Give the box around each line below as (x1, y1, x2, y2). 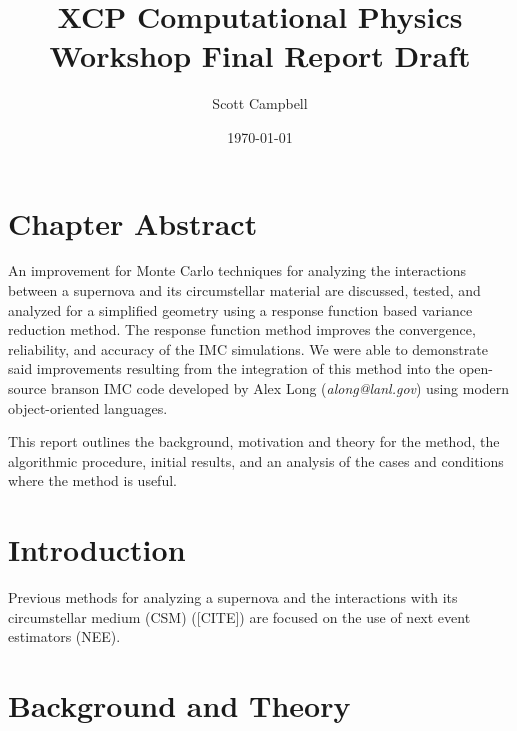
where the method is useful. (8, 470, 177, 491)
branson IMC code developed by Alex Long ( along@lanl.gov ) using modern (50, 378, 510, 398)
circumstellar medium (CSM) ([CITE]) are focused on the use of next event (8, 606, 471, 627)
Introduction (8, 529, 186, 570)
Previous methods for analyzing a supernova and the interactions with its (8, 587, 458, 608)
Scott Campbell (212, 93, 308, 114)
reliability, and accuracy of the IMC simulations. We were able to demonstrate (8, 338, 488, 359)
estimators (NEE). (8, 626, 121, 647)
